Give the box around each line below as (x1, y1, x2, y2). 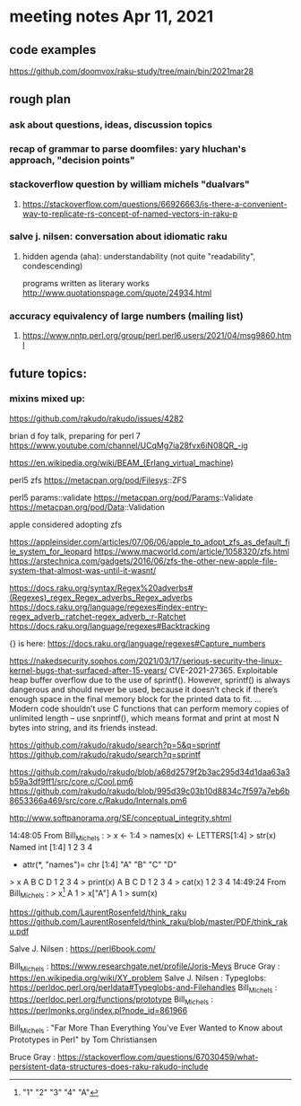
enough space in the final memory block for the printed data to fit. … (9, 693, 262, 704)
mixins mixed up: (9, 392, 85, 405)
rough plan (9, 92, 72, 107)
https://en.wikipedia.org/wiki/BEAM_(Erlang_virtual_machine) (9, 457, 235, 468)
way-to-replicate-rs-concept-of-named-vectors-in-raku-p (21, 208, 238, 219)
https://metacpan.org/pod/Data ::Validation (9, 501, 166, 513)
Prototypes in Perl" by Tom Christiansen (9, 1034, 158, 1045)
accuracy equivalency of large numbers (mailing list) (9, 310, 244, 322)
